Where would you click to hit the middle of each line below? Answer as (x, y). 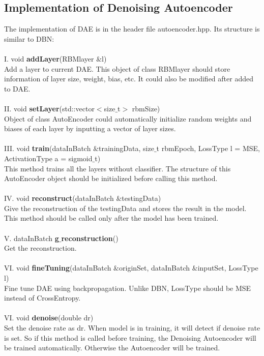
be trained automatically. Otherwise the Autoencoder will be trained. (112, 348)
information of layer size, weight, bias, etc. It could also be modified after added (129, 79)
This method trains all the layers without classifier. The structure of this (118, 168)
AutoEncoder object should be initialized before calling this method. (111, 178)
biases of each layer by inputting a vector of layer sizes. (90, 128)
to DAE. (17, 88)
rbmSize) (146, 108)
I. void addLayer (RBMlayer (49, 58)
